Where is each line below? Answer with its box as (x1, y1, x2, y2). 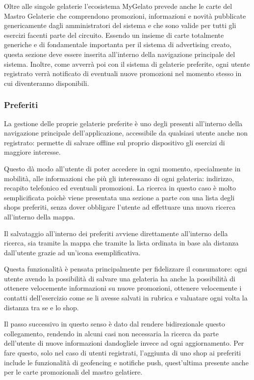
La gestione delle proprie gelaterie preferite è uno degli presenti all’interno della (4, 118, 243, 128)
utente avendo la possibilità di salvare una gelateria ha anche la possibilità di (4, 273, 235, 283)
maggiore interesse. (4, 147, 61, 157)
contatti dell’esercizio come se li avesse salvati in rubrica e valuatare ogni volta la (4, 293, 248, 303)
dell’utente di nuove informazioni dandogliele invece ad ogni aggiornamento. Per (4, 338, 244, 348)
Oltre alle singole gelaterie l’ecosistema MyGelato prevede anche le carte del (4, 1, 232, 11)
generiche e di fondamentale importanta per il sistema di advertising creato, (4, 39, 231, 50)
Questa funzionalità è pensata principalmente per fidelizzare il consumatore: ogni (4, 264, 247, 274)
